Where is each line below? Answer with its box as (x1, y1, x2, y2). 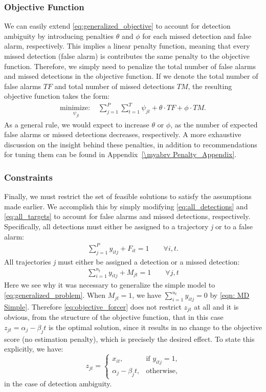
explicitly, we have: (4, 343, 63, 354)
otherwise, (146, 367, 178, 375)
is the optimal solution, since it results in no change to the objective (48, 321, 262, 332)
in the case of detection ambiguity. (4, 378, 112, 389)
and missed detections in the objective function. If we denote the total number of (4, 71, 258, 81)
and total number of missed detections (54, 80, 175, 91)
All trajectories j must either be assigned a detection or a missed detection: (4, 256, 240, 267)
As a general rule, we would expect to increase (4, 119, 149, 129)
